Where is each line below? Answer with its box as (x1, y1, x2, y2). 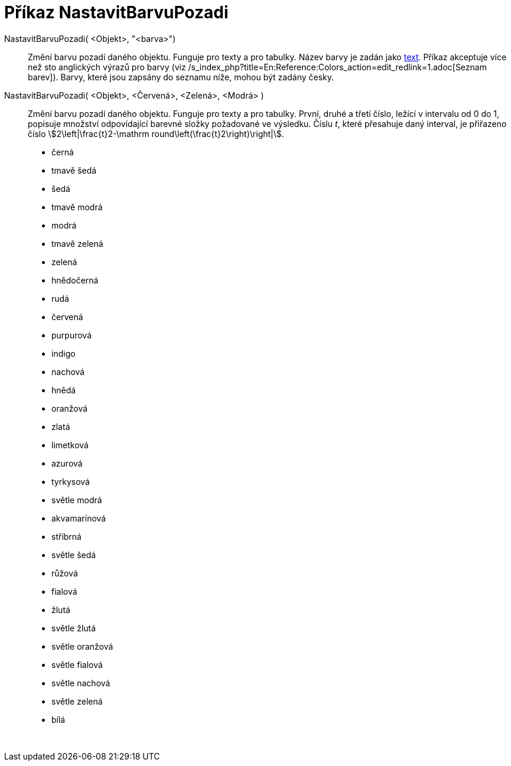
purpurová (51, 330, 92, 340)
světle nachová (51, 677, 110, 688)
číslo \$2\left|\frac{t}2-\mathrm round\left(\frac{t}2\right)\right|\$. (28, 128, 284, 139)
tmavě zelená (51, 238, 103, 249)
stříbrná (51, 531, 82, 542)
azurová (51, 458, 83, 468)
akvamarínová (51, 513, 106, 523)
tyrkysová (51, 476, 90, 487)
